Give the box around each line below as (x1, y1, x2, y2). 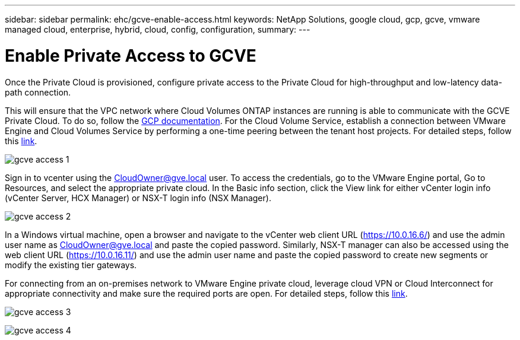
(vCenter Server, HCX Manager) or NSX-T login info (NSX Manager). (5, 192, 271, 203)
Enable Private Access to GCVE (5, 45, 256, 66)
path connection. (5, 87, 71, 97)
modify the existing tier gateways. (5, 259, 137, 270)
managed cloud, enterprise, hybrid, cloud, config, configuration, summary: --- (5, 24, 310, 34)
